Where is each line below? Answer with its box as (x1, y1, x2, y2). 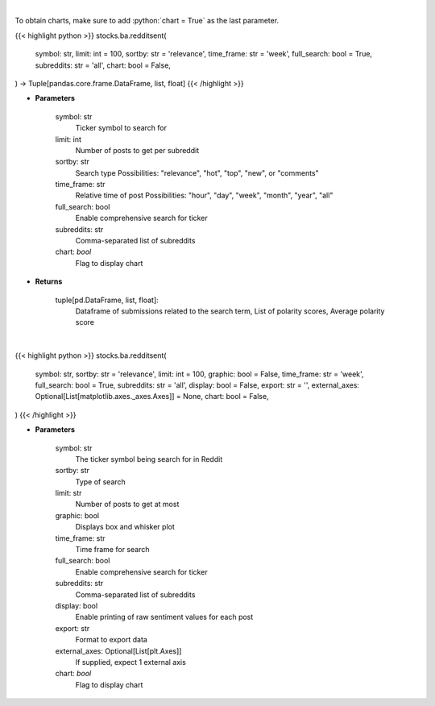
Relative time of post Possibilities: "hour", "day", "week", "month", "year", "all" (75, 190, 333, 201)
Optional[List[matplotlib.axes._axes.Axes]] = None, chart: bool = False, (35, 392, 269, 401)
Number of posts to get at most (75, 500, 180, 509)
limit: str (55, 488, 82, 498)
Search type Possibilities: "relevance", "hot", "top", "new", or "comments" (75, 168, 320, 177)
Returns (35, 276, 63, 286)
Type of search (75, 476, 126, 487)
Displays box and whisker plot (75, 522, 175, 532)
